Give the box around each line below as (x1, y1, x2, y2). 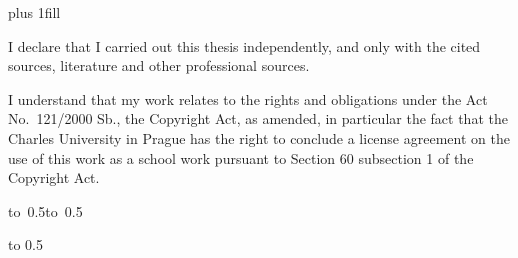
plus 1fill (8, 2, 61, 22)
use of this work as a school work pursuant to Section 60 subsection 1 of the (8, 147, 474, 168)
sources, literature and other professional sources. (8, 55, 310, 76)
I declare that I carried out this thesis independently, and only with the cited (8, 35, 481, 56)
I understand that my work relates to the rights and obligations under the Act (8, 88, 488, 109)
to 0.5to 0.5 (8, 200, 83, 221)
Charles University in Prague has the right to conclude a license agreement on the (8, 127, 510, 148)
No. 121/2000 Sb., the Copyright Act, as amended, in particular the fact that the (8, 108, 508, 129)
